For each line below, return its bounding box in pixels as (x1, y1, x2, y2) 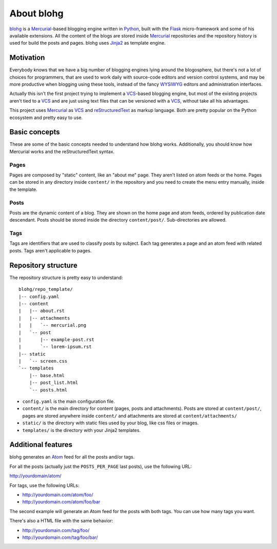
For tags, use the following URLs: (9, 482, 80, 488)
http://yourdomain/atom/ (9, 473, 62, 479)
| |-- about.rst (18, 308, 65, 314)
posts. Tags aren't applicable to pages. (9, 247, 92, 253)
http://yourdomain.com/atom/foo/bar (22, 499, 101, 505)
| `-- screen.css (18, 358, 68, 364)
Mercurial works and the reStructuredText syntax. (9, 148, 115, 154)
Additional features (9, 440, 73, 449)
